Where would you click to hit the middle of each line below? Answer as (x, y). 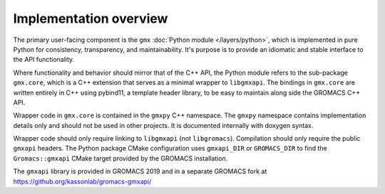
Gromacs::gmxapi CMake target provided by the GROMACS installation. (120, 158)
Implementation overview (91, 18)
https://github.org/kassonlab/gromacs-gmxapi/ (82, 181)
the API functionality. (44, 60)
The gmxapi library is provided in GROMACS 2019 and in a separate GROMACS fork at (140, 171)
